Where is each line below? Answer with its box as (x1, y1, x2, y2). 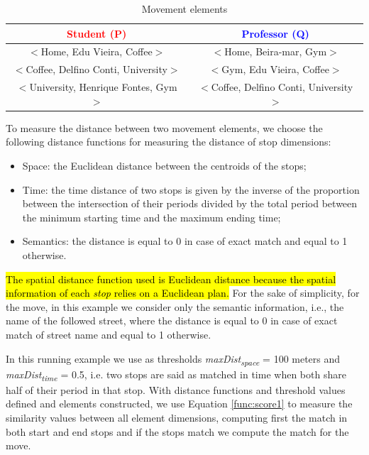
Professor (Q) (241, 26, 309, 40)
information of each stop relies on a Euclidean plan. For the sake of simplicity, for (6, 285, 360, 300)
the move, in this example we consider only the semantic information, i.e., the (6, 299, 344, 314)
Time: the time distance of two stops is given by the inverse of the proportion (22, 182, 360, 197)
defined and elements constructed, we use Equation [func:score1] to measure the (6, 396, 353, 411)
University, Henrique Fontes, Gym (29, 80, 177, 94)
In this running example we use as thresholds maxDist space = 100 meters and (6, 351, 341, 368)
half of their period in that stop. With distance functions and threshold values (6, 382, 346, 397)
